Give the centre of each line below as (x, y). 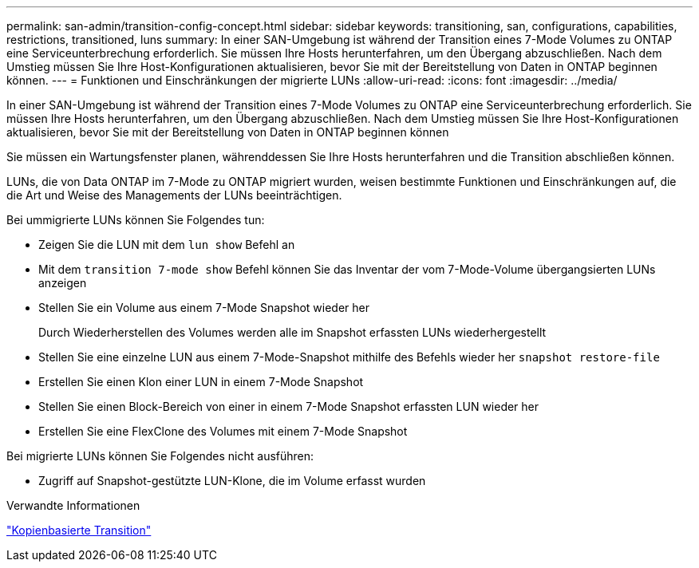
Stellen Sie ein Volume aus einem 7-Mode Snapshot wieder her (204, 308)
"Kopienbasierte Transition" (79, 530)
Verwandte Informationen (73, 505)
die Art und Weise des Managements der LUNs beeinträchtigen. (174, 195)
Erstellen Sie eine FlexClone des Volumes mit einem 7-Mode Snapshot (223, 431)
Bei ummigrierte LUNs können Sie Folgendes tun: (136, 220)
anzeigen (63, 283)
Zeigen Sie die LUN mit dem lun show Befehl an (167, 245)
